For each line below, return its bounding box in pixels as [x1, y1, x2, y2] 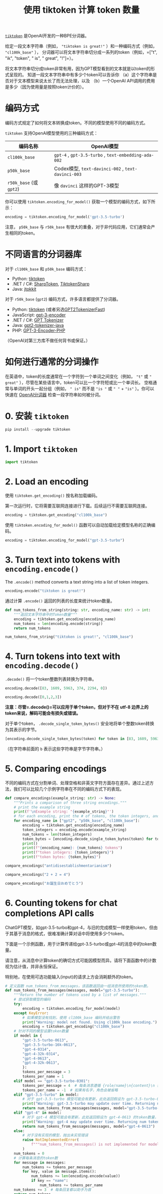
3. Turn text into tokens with [5, 554, 120, 566]
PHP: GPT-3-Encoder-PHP [12, 327, 65, 333]
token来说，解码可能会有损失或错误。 [5, 710, 81, 716]
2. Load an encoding [5, 476, 89, 487]
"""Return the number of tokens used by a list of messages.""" [14, 992, 147, 998]
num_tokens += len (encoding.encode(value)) [31, 1174, 120, 1179]
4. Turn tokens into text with [5, 651, 120, 662]
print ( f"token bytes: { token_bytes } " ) [22, 854, 101, 860]
